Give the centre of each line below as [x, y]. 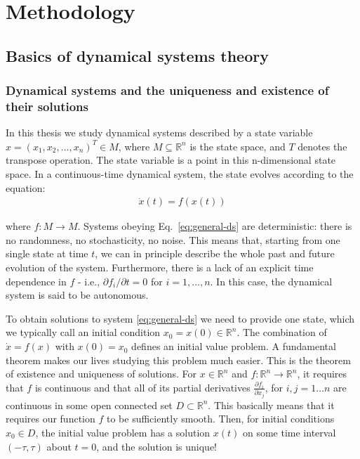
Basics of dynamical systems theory [137, 55]
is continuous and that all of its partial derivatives [142, 387]
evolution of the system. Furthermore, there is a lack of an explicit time [160, 267]
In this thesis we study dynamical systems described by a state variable [159, 132]
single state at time [47, 253]
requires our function [51, 419]
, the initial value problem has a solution [123, 432]
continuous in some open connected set [89, 405]
